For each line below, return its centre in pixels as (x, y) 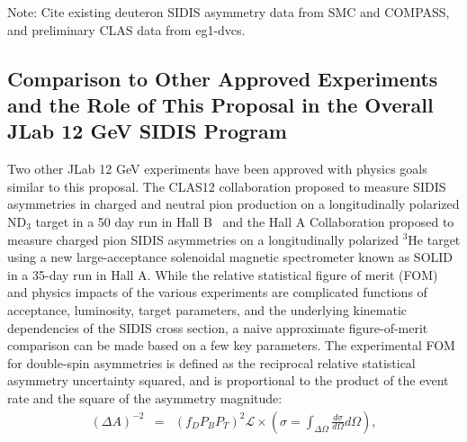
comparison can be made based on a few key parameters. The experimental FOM (231, 345)
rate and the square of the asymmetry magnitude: (145, 397)
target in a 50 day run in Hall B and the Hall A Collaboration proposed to (245, 221)
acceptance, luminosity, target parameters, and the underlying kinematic (207, 309)
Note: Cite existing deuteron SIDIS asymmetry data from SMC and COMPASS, (229, 12)
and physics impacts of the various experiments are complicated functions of (217, 292)
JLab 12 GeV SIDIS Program (147, 131)
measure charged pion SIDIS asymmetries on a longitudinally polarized (203, 239)
